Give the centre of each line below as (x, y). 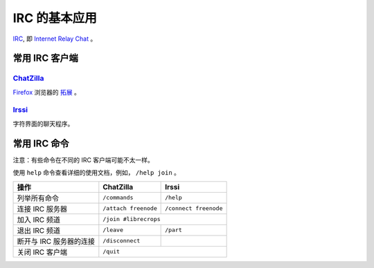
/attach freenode (130, 208)
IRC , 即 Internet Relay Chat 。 (55, 39)
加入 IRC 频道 (39, 220)
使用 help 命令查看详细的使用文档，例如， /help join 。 (96, 173)
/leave (113, 230)
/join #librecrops (132, 219)
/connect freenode (194, 208)
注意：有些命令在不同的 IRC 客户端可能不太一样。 (83, 160)
